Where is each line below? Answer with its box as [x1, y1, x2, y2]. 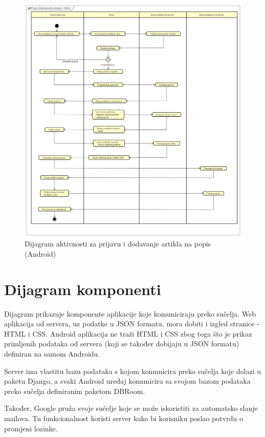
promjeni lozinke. [4, 423, 58, 433]
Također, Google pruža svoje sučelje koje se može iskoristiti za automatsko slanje [4, 403, 258, 413]
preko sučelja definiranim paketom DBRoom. [4, 385, 145, 396]
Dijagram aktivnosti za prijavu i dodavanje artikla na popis [25, 238, 211, 249]
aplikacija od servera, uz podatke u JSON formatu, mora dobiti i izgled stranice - [4, 318, 259, 329]
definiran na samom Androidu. [4, 348, 100, 359]
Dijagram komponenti [4, 278, 161, 299]
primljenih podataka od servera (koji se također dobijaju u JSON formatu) [4, 338, 239, 349]
